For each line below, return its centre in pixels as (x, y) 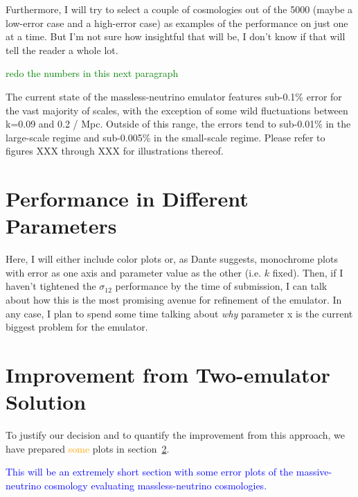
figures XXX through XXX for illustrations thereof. (115, 151)
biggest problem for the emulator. (77, 327)
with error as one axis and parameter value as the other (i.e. (134, 272)
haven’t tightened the (51, 286)
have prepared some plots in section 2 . (88, 448)
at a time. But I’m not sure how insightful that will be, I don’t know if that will (176, 36)
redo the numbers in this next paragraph (92, 73)
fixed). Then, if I (308, 272)
